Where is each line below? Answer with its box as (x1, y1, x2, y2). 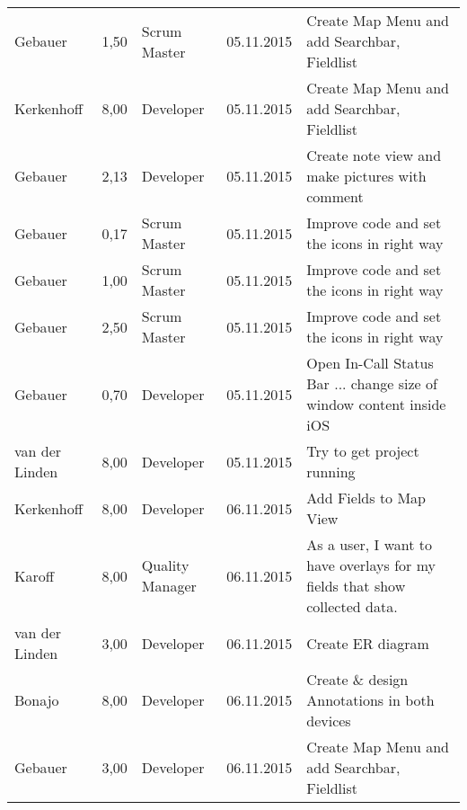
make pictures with (306, 165, 427, 186)
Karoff (14, 565, 55, 586)
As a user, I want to (306, 534, 432, 555)
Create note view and (306, 145, 442, 165)
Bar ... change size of (306, 373, 437, 394)
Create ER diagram (306, 632, 429, 654)
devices (306, 710, 351, 731)
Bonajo (14, 690, 59, 710)
